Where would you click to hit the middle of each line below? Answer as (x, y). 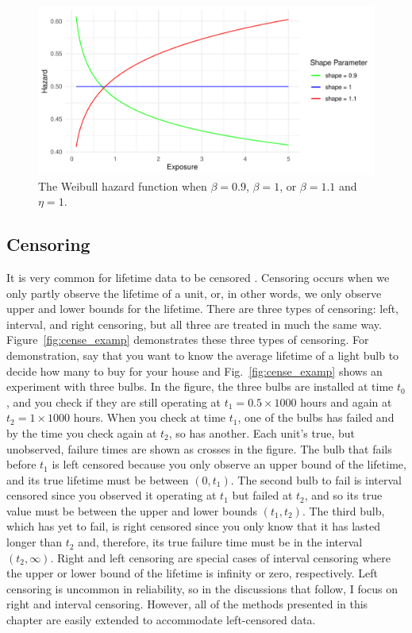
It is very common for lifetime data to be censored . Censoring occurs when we (198, 277)
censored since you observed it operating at (112, 495)
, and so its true (343, 495)
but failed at (262, 495)
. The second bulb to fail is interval (316, 479)
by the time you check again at (82, 432)
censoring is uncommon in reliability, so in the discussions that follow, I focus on (202, 588)
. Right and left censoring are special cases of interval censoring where (220, 557)
